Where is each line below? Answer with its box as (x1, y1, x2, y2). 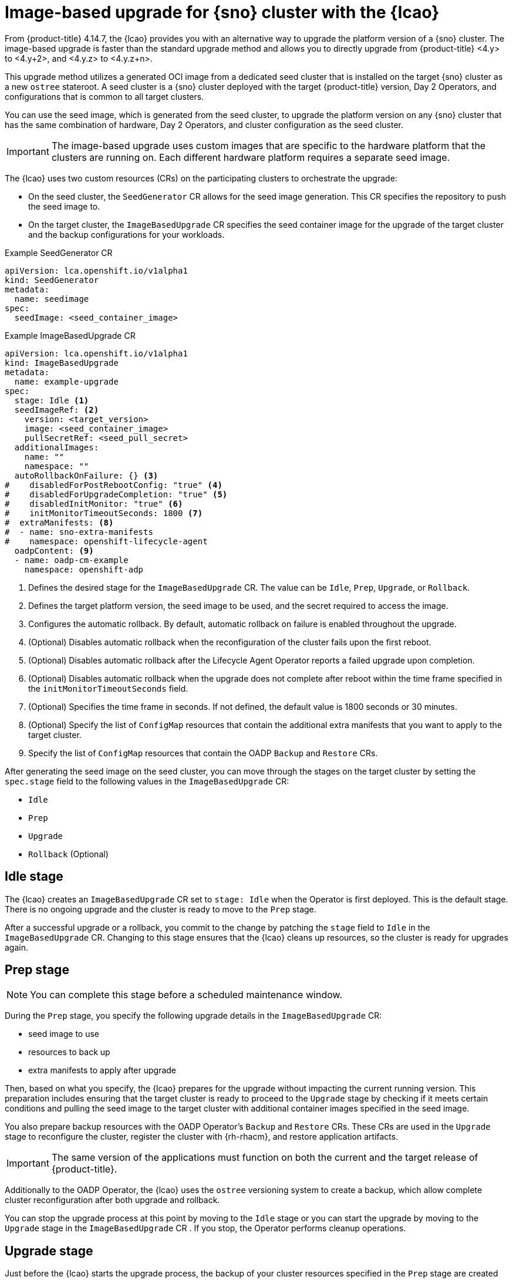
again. (5, 942, 29, 952)
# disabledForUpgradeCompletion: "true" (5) (5, 489, 228, 499)
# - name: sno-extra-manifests (5, 527, 153, 537)
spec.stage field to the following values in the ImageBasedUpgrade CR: (5, 776, 289, 786)
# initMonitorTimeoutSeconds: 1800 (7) (5, 508, 203, 518)
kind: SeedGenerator (5, 275, 99, 285)
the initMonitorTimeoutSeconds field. (28, 683, 188, 693)
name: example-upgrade (14, 376, 119, 386)
